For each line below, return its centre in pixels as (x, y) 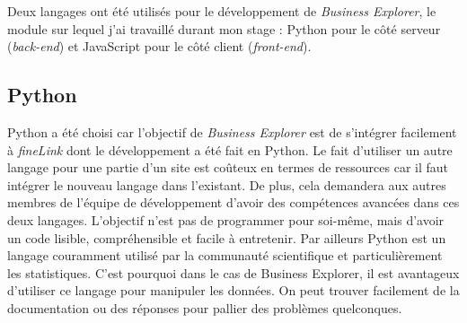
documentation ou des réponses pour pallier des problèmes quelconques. (205, 307)
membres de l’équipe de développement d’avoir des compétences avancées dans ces (233, 202)
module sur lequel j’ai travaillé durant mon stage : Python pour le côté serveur (224, 28)
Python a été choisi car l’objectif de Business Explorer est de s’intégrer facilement (232, 131)
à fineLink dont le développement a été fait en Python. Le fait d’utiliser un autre (230, 149)
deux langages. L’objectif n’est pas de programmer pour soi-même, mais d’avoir (226, 219)
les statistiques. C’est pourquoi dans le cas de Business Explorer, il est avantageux (233, 272)
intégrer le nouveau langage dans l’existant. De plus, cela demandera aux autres (227, 184)
